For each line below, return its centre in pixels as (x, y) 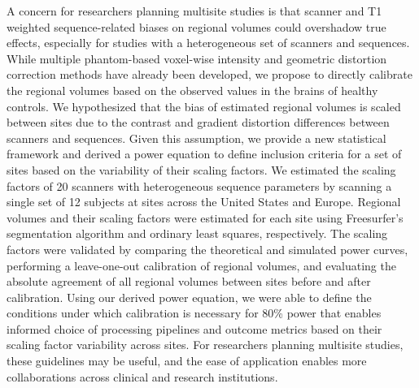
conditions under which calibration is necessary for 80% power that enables (194, 313)
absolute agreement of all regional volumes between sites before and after (189, 281)
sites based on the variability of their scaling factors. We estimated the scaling (201, 169)
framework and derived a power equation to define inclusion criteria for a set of (204, 154)
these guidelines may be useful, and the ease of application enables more (187, 361)
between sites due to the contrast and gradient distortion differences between (198, 122)
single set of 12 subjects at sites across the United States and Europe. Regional (204, 202)
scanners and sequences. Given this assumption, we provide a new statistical (196, 138)
